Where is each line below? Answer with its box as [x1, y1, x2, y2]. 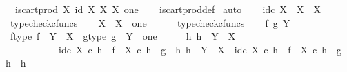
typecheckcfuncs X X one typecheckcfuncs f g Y [10, 15, 290, 29]
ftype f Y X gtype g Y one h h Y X [10, 29, 236, 43]
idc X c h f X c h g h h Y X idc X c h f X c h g [58, 42, 341, 56]
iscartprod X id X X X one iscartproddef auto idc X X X [14, 2, 321, 16]
